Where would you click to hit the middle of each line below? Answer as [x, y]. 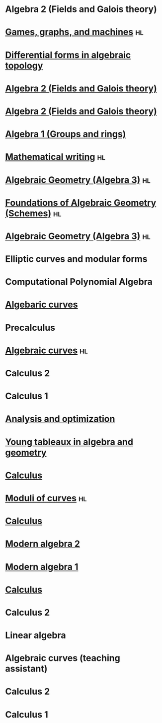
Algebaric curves [41, 305]
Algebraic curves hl [46, 350]
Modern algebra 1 [42, 567]
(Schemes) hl [33, 213]
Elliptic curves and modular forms [76, 259]
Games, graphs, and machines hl [75, 32]
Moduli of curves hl [46, 498]
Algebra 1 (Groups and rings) [66, 134]
